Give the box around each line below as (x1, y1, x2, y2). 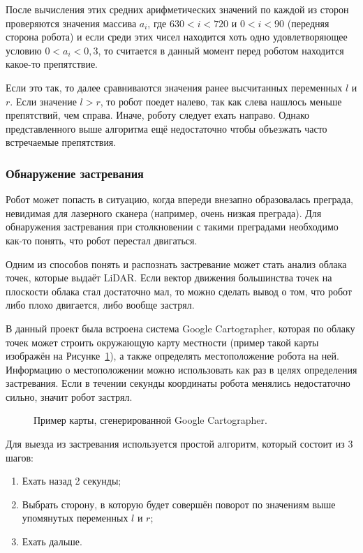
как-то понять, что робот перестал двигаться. (6, 233, 198, 247)
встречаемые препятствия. (6, 135, 117, 149)
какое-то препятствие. (6, 57, 98, 71)
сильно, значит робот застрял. (6, 389, 133, 404)
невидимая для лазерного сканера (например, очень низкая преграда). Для (6, 205, 322, 220)
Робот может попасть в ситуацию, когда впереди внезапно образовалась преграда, (6, 192, 354, 207)
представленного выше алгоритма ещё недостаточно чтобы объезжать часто (6, 121, 327, 135)
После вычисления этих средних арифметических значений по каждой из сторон (6, 2, 349, 16)
